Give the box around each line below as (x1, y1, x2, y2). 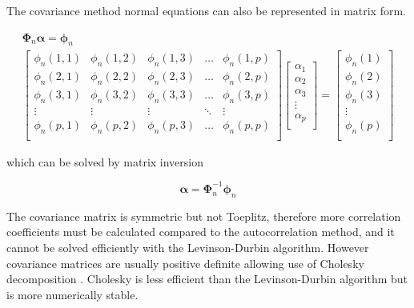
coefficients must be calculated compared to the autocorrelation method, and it (6, 223, 395, 240)
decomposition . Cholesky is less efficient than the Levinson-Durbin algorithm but (6, 270, 408, 287)
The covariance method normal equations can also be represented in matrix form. (6, 2, 406, 18)
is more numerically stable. (6, 286, 139, 302)
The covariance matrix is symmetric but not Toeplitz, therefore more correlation (6, 207, 401, 224)
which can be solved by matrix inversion (6, 153, 204, 170)
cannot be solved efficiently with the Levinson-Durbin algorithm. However (6, 238, 369, 255)
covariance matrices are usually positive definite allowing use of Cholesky (6, 254, 364, 271)
